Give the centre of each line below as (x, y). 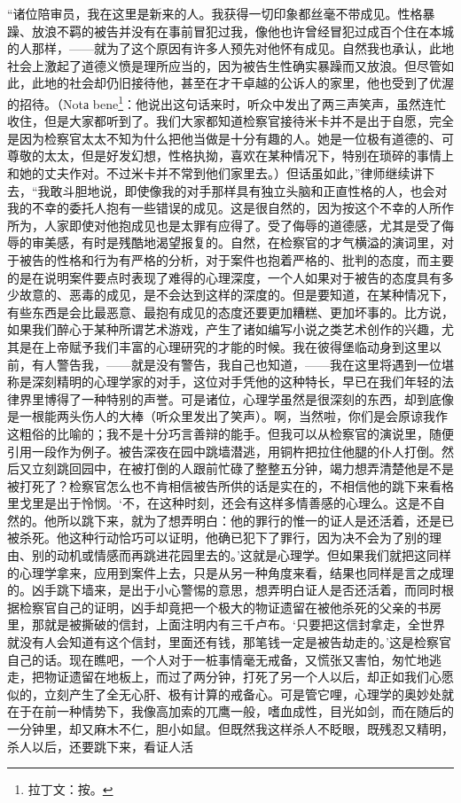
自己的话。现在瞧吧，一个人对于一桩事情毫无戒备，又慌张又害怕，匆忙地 (218, 659)
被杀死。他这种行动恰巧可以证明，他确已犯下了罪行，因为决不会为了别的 (218, 538)
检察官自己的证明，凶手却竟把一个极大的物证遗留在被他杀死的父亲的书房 (230, 607)
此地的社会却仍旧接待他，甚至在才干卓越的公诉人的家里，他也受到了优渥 (242, 83)
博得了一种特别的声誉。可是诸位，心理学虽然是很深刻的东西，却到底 (242, 398)
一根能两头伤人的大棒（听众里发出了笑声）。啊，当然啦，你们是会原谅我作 (233, 416)
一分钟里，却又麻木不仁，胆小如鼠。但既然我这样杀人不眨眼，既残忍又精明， (230, 729)
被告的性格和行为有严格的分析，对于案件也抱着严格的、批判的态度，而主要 (236, 259)
